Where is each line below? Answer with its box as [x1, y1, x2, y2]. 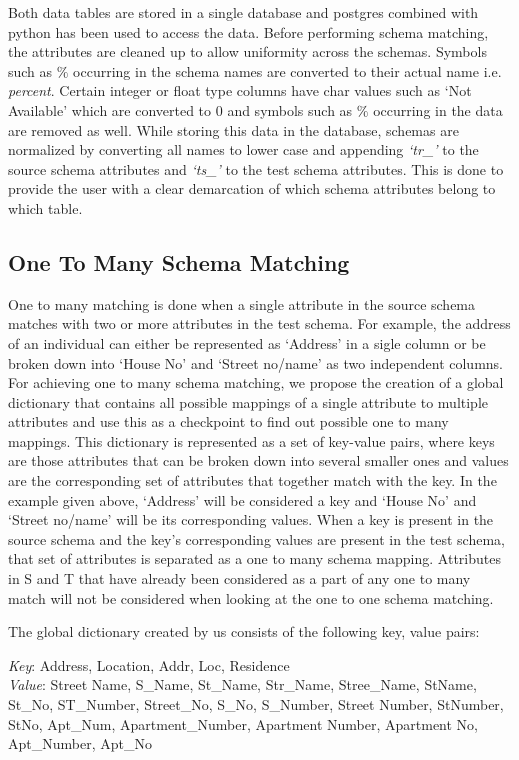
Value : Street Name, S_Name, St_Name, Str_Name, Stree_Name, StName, [8, 674, 477, 695]
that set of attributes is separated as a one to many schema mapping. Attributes [8, 548, 501, 569]
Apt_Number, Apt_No [8, 733, 152, 754]
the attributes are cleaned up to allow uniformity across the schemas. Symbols [8, 41, 487, 62]
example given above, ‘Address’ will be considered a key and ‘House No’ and [8, 489, 477, 510]
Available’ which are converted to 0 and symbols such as [8, 99, 353, 120]
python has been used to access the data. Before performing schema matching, [8, 21, 489, 42]
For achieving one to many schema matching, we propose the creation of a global [8, 372, 504, 393]
